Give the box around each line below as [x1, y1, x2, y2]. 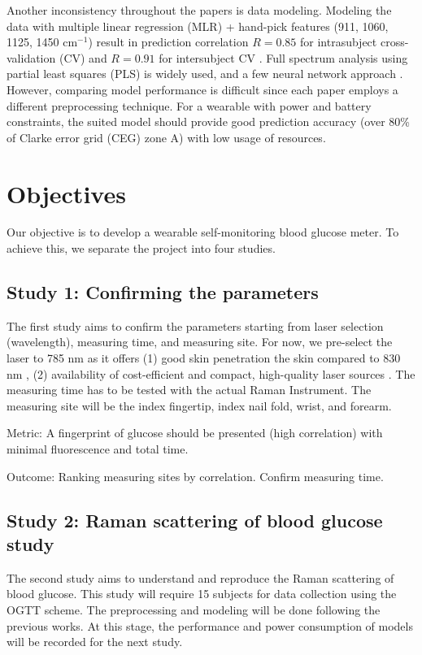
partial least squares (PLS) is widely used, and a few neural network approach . [7, 65, 403, 82]
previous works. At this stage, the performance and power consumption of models [7, 617, 413, 634]
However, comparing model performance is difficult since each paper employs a [7, 80, 398, 98]
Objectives [7, 176, 126, 210]
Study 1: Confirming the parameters [7, 280, 319, 305]
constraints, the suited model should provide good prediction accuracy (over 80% [7, 113, 410, 130]
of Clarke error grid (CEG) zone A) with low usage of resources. [7, 128, 326, 145]
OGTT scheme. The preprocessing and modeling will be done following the [7, 601, 381, 618]
